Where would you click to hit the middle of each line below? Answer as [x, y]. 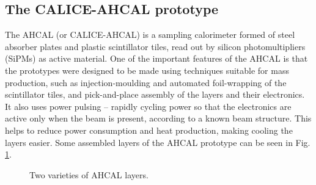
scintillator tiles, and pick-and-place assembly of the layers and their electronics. [155, 94]
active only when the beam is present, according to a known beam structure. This [158, 118]
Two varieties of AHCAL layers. [89, 174]
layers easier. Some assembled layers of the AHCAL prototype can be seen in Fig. [158, 142]
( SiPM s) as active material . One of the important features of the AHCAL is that [156, 58]
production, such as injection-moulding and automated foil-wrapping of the [146, 82]
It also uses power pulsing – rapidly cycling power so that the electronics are [148, 106]
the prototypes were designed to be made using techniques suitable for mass [147, 70]
